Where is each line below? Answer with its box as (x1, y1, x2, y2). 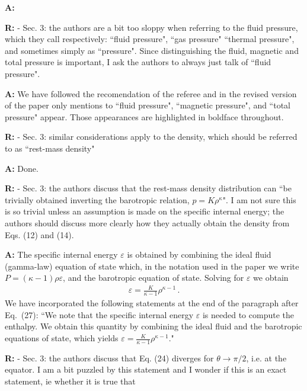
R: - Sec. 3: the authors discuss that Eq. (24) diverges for (5, 351, 214, 364)
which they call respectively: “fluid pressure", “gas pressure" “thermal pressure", (5, 33, 295, 45)
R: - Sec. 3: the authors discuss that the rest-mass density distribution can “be (5, 182, 292, 194)
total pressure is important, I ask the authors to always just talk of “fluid (5, 56, 271, 68)
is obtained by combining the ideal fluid (127, 248, 271, 261)
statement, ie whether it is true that (5, 375, 136, 387)
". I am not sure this (222, 193, 296, 206)
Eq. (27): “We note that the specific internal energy (5, 308, 194, 321)
